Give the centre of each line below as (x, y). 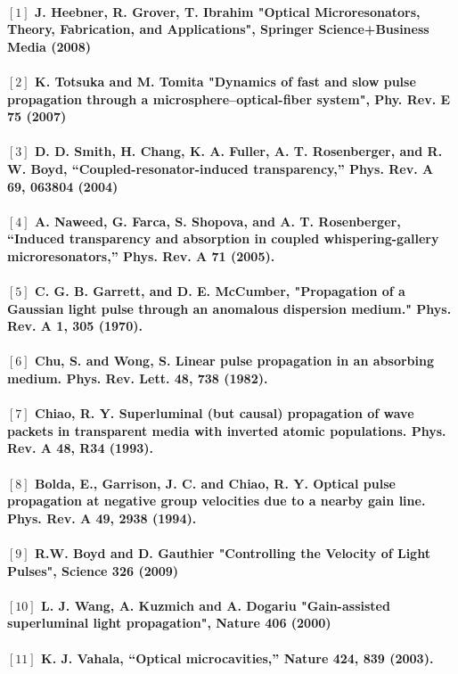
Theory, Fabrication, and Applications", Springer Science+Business (218, 29)
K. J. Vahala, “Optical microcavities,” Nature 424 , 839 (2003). (237, 658)
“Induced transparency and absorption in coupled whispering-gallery (223, 238)
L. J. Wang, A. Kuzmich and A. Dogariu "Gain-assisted (216, 605)
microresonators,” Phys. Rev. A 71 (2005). (141, 255)
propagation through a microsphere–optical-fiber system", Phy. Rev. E (229, 99)
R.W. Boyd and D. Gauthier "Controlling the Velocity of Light (233, 553)
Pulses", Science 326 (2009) (93, 570)
